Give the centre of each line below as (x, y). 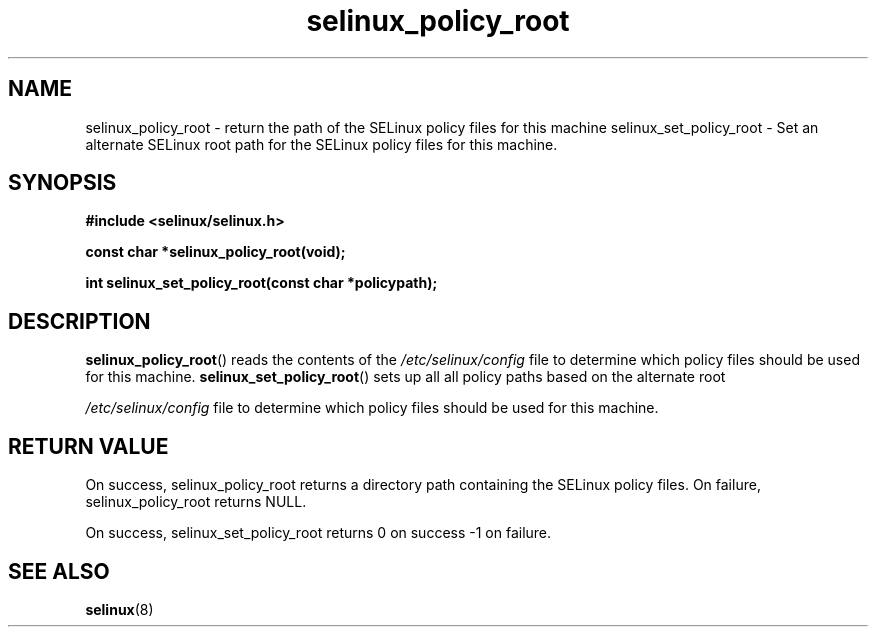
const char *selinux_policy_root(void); (215, 252)
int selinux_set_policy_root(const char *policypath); (261, 283)
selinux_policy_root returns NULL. (196, 502)
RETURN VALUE (88, 446)
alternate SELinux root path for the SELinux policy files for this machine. (321, 144)
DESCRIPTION (79, 321)
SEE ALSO (59, 571)
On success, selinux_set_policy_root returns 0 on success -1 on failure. (318, 533)
